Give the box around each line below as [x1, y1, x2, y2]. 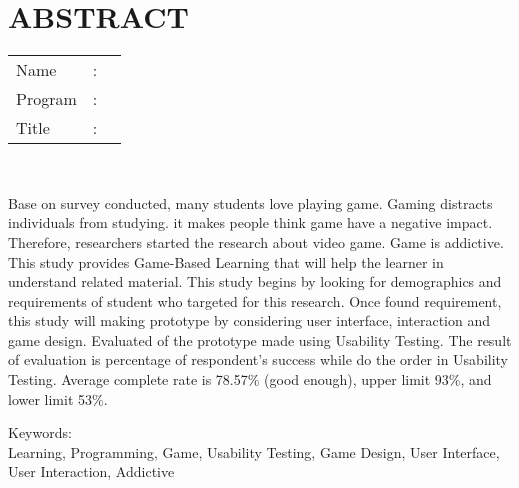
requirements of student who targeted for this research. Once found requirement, [8, 290, 502, 311]
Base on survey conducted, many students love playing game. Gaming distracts [8, 192, 493, 213]
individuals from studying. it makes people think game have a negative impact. [8, 212, 493, 233]
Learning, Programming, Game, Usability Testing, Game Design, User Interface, [8, 441, 500, 462]
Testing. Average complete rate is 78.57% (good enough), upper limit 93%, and [8, 369, 492, 390]
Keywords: [8, 422, 72, 443]
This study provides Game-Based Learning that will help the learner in [8, 251, 444, 272]
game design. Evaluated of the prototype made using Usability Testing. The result [8, 329, 512, 350]
